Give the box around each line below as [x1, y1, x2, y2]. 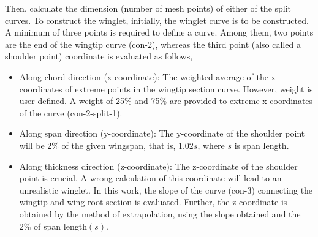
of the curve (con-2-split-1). [19, 106, 123, 119]
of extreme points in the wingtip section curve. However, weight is [65, 82, 313, 95]
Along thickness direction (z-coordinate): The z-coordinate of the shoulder [19, 159, 298, 172]
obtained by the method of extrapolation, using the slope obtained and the [19, 207, 301, 220]
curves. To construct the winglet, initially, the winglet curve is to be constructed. [5, 13, 309, 26]
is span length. [234, 138, 289, 151]
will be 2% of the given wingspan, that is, [19, 138, 176, 151]
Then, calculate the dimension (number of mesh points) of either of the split [5, 2, 292, 14]
